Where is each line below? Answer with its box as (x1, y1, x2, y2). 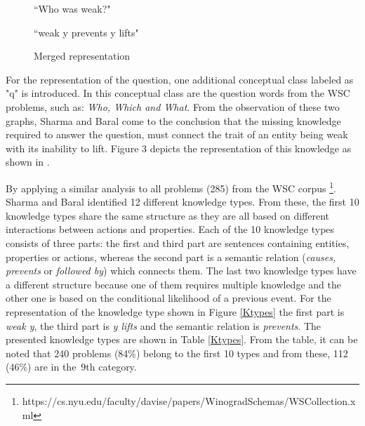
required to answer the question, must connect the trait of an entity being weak (6, 127, 348, 142)
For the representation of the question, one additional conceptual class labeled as (6, 72, 354, 86)
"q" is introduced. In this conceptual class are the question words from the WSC (6, 86, 350, 100)
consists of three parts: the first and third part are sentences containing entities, (6, 235, 350, 250)
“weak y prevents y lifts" (34, 25, 139, 39)
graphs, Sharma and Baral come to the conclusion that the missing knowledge (6, 113, 341, 128)
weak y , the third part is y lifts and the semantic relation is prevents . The (6, 318, 321, 333)
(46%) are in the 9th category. (6, 359, 137, 374)
